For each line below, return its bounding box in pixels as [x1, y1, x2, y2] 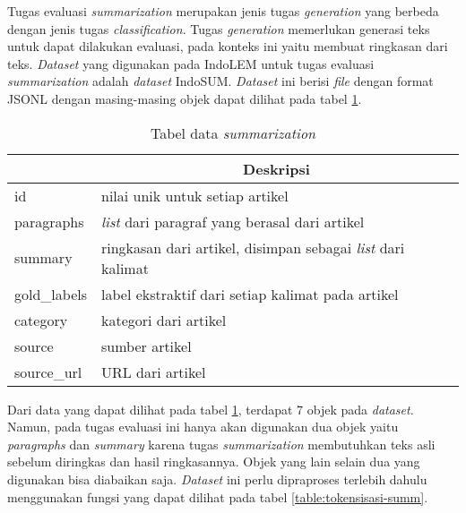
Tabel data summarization [150, 122, 316, 143]
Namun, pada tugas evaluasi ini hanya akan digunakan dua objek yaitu [7, 417, 399, 436]
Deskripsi [243, 158, 310, 179]
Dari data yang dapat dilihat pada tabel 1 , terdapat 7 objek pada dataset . [7, 399, 414, 418]
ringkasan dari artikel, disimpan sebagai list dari [101, 236, 405, 258]
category [14, 309, 68, 330]
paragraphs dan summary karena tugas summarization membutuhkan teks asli [7, 434, 436, 453]
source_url [14, 361, 82, 382]
